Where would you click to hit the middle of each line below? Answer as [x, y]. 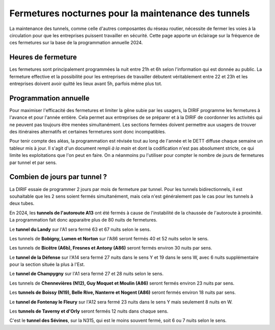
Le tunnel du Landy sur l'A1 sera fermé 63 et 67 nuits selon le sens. [80, 229]
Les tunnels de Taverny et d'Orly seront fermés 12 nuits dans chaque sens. [89, 311]
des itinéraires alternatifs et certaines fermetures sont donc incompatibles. [88, 132]
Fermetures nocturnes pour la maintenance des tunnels [130, 13]
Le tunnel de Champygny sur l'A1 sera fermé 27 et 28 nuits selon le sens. [87, 274]
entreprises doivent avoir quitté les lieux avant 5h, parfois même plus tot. [86, 84]
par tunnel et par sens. [33, 162]
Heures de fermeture [43, 57]
